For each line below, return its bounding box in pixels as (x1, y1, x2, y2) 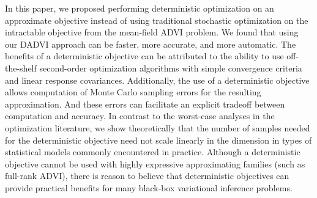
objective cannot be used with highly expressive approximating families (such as (5, 157, 305, 170)
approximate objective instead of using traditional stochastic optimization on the (5, 13, 308, 26)
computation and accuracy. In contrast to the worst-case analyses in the (5, 109, 275, 122)
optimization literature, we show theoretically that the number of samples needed (5, 121, 310, 134)
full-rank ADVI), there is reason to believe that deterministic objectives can (5, 169, 289, 182)
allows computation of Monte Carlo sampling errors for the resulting (5, 86, 261, 98)
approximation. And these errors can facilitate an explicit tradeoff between (5, 97, 285, 110)
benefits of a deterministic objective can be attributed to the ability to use (5, 50, 284, 62)
